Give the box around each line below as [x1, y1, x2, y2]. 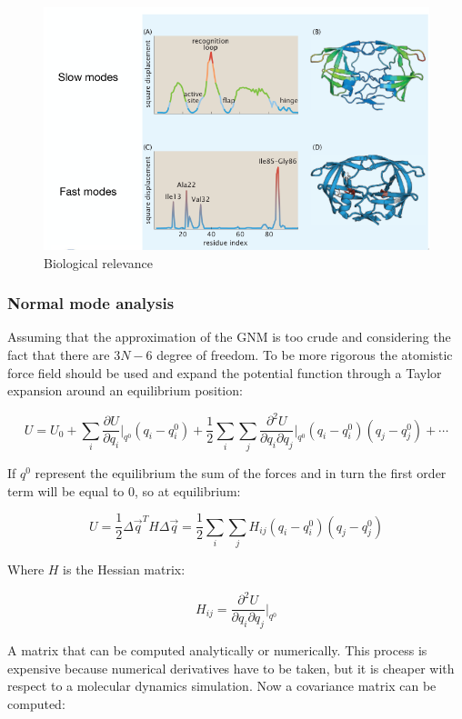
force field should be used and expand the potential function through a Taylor [7, 363, 442, 382]
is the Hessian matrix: [63, 559, 186, 578]
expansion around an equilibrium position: [7, 381, 243, 400]
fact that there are [7, 345, 110, 364]
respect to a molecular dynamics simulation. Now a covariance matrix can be [7, 676, 437, 695]
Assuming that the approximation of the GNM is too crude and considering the [7, 327, 451, 346]
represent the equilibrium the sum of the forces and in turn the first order [35, 463, 447, 482]
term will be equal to [7, 481, 125, 500]
